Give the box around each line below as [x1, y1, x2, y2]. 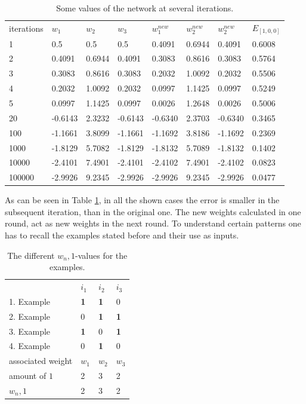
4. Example [9, 339, 51, 352]
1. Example [9, 295, 51, 307]
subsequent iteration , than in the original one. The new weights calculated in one [5, 205, 301, 218]
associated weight [9, 354, 73, 367]
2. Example [9, 310, 51, 322]
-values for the [75, 249, 128, 261]
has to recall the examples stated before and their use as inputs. [5, 229, 239, 241]
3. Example [9, 325, 51, 337]
